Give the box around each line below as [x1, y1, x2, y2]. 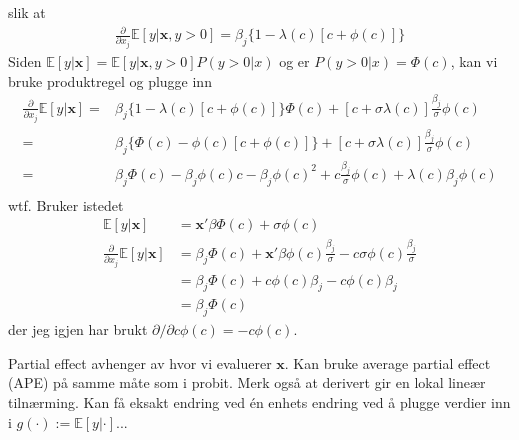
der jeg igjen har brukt [8, 319, 148, 340]
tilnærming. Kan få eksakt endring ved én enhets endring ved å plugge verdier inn [8, 392, 511, 413]
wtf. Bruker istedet [8, 194, 124, 215]
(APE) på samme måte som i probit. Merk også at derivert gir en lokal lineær [8, 372, 486, 393]
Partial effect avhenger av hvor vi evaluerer [8, 352, 272, 373]
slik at [8, 2, 46, 22]
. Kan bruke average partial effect [284, 352, 491, 373]
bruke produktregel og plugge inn [8, 70, 212, 91]
